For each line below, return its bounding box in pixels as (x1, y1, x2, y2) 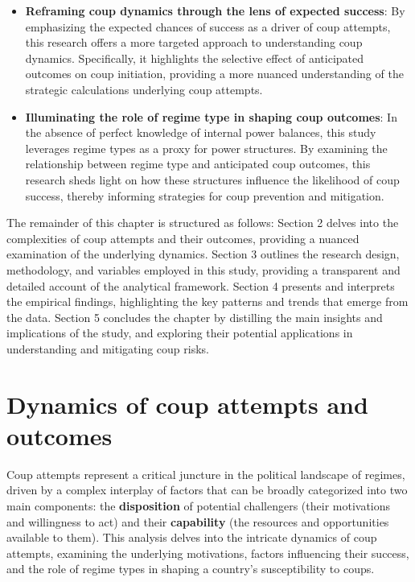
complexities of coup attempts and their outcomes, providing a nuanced (6, 229, 360, 246)
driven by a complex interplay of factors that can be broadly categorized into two (6, 481, 408, 498)
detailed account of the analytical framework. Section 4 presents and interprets (6, 277, 395, 294)
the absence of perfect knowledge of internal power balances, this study (25, 124, 376, 141)
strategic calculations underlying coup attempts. (25, 80, 263, 97)
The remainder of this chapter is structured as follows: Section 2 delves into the (6, 214, 399, 231)
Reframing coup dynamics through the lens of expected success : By (25, 2, 405, 19)
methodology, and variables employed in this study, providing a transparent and (6, 261, 401, 278)
